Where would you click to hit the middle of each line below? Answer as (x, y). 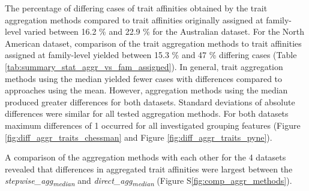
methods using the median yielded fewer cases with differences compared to (144, 78)
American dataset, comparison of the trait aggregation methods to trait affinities (153, 43)
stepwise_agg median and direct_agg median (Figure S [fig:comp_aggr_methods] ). (148, 181)
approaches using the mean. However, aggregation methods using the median (146, 90)
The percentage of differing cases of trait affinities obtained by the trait (136, 8)
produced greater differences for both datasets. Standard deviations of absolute (150, 101)
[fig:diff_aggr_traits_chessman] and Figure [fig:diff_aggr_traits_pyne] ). (139, 137)
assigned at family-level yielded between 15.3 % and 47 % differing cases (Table (151, 55)
